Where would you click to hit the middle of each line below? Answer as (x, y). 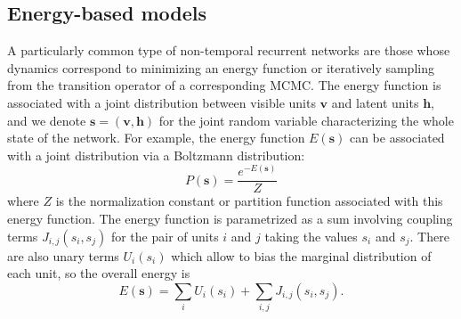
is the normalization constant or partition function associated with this (249, 201)
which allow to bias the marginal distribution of (301, 255)
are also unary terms (63, 255)
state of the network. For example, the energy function (156, 138)
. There (429, 236)
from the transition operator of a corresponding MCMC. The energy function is (224, 85)
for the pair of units (165, 236)
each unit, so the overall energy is (99, 273)
